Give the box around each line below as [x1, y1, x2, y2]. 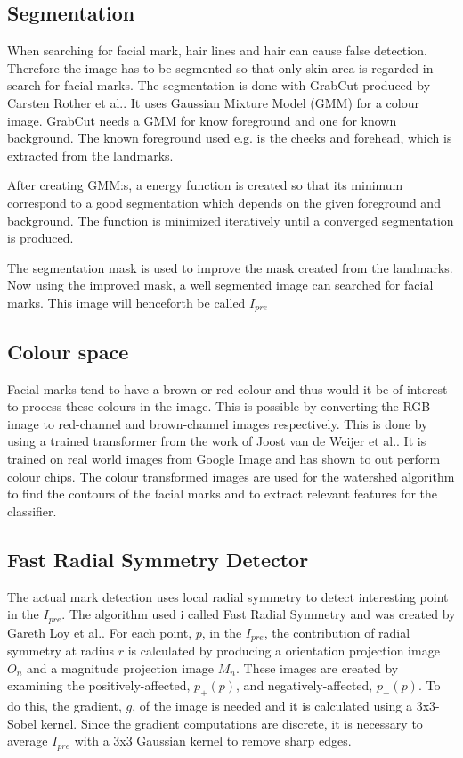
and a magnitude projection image [27, 658, 215, 677]
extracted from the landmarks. [7, 145, 174, 164]
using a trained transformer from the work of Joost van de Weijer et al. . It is [7, 432, 426, 450]
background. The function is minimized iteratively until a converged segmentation [7, 210, 454, 229]
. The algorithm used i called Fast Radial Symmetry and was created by [61, 605, 456, 623]
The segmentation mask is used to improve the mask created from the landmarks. [7, 258, 453, 276]
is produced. [7, 228, 74, 247]
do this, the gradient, [7, 696, 122, 715]
